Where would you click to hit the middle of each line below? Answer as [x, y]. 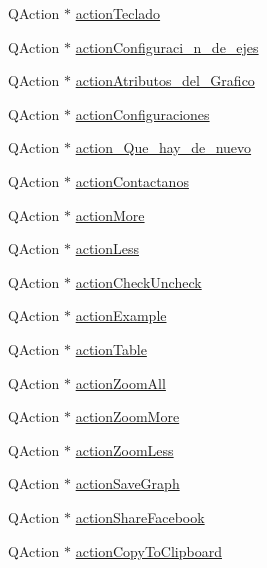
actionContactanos [132, 180]
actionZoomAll [120, 382]
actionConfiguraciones [142, 113]
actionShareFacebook [140, 516]
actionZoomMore [127, 416]
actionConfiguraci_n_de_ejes [167, 46]
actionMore [110, 214]
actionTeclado [118, 13]
